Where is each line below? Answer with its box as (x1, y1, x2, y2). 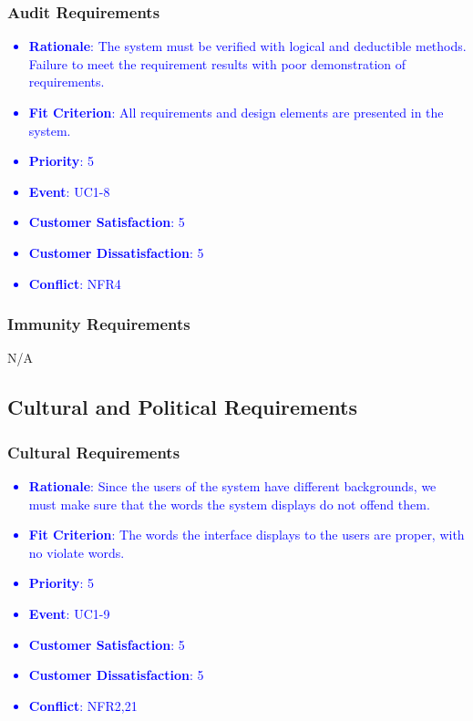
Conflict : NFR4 (28, 273, 121, 293)
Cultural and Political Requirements (7, 393, 357, 421)
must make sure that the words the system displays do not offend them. (28, 494, 430, 513)
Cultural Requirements (7, 440, 180, 463)
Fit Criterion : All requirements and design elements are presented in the (28, 103, 444, 121)
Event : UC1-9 (28, 603, 110, 623)
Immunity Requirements (7, 313, 190, 335)
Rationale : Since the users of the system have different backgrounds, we (28, 476, 437, 495)
